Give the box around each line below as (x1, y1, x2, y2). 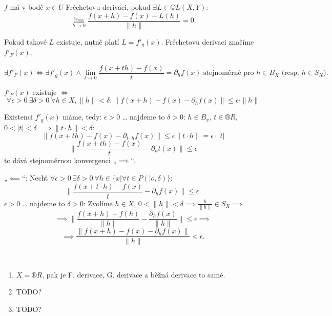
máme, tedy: (63, 111, 102, 122)
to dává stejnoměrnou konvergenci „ (4, 155, 117, 166)
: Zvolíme (84, 197, 113, 208)
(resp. (281, 69, 299, 77)
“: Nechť (22, 172, 48, 183)
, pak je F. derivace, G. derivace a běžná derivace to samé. (42, 269, 225, 280)
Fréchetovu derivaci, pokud (66, 2, 151, 12)
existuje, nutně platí (56, 36, 119, 47)
